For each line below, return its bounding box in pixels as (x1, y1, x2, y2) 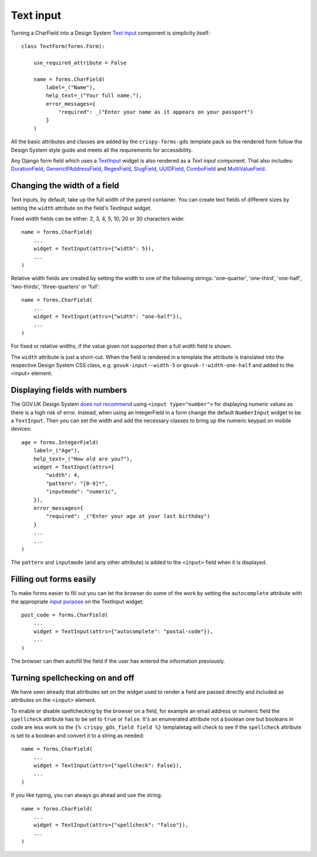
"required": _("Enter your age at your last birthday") (46, 513, 211, 520)
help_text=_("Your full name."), (46, 92, 142, 99)
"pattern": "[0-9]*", (46, 480, 109, 487)
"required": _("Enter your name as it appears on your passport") (58, 109, 254, 116)
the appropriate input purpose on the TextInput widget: (11, 598, 144, 605)
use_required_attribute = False (33, 59, 127, 66)
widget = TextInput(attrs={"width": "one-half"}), (33, 313, 183, 320)
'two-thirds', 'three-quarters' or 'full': (11, 283, 100, 290)
